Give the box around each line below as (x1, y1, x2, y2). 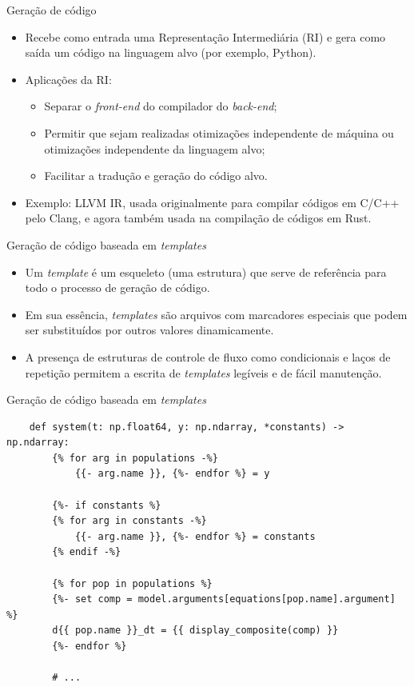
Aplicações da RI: (25, 70, 112, 87)
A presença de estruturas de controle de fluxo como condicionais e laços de (25, 348, 391, 365)
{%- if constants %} (52, 499, 161, 511)
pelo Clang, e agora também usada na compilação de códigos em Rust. (25, 210, 372, 226)
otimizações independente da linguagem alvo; (44, 140, 265, 157)
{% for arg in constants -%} (52, 515, 207, 527)
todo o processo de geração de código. (25, 279, 210, 296)
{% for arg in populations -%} (52, 452, 218, 464)
